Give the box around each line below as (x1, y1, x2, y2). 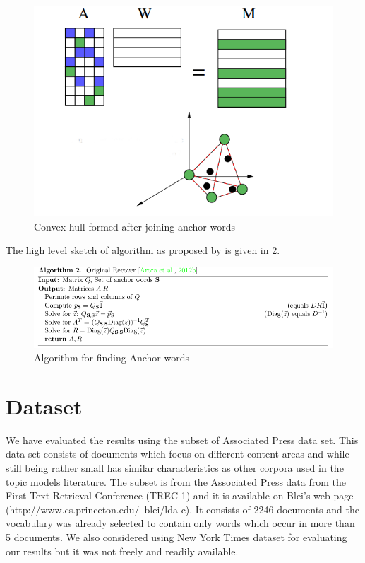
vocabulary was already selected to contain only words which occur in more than (6, 516, 355, 530)
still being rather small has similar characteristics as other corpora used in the (6, 460, 344, 475)
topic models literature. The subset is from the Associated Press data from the (6, 474, 347, 489)
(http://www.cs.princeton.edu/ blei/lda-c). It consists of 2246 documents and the (6, 501, 359, 516)
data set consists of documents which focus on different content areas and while (6, 446, 349, 461)
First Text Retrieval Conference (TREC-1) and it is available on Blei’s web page (6, 488, 354, 503)
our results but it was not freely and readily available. (6, 543, 239, 558)
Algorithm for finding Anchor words (34, 350, 189, 365)
